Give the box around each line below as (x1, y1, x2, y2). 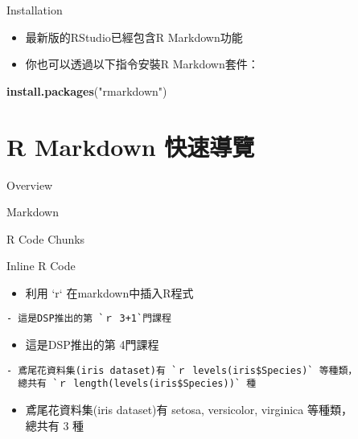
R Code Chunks (6, 230, 85, 247)
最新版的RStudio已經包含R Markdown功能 (25, 28, 243, 45)
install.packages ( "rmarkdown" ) (6, 82, 167, 99)
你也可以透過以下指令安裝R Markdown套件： (25, 55, 259, 72)
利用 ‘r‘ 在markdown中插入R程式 (25, 284, 194, 301)
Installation (6, 2, 63, 18)
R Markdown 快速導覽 (6, 129, 255, 162)
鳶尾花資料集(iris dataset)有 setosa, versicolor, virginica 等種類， (25, 401, 352, 418)
